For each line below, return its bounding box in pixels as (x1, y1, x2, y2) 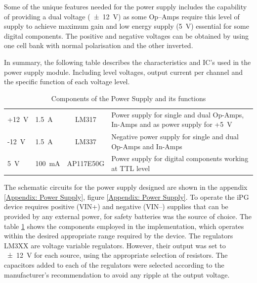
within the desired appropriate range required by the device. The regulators (4, 230, 233, 241)
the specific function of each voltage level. (4, 76, 130, 87)
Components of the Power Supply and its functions (51, 93, 206, 103)
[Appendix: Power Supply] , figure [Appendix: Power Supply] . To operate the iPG (4, 191, 249, 202)
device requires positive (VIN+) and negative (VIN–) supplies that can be (4, 201, 228, 212)
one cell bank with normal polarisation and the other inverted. (4, 40, 193, 51)
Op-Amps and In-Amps (111, 141, 182, 151)
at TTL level (111, 163, 150, 173)
